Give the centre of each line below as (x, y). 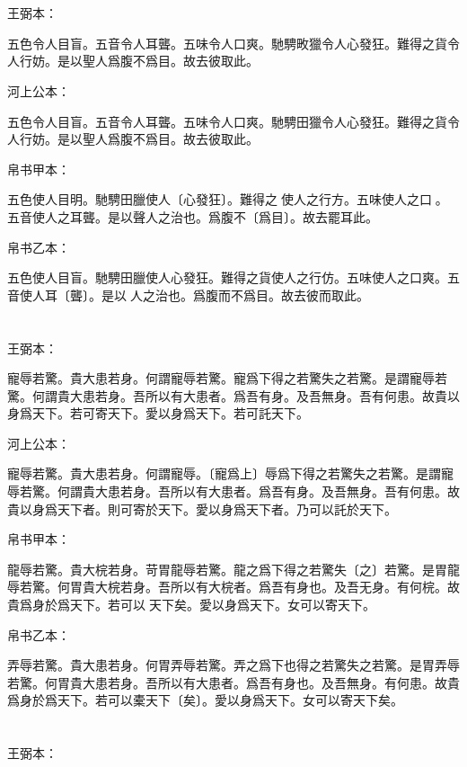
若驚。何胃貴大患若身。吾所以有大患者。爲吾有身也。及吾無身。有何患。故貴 (233, 682)
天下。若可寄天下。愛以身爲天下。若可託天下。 (170, 413)
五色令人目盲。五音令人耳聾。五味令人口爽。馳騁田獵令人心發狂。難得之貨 (227, 121)
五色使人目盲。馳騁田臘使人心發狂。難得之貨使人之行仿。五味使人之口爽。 (227, 277)
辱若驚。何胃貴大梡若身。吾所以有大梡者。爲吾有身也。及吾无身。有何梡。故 (233, 587)
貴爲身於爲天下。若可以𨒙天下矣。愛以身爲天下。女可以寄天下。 (191, 605)
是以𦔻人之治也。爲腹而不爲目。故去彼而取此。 (235, 294)
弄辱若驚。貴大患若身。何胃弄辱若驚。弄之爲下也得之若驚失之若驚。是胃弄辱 (233, 665)
